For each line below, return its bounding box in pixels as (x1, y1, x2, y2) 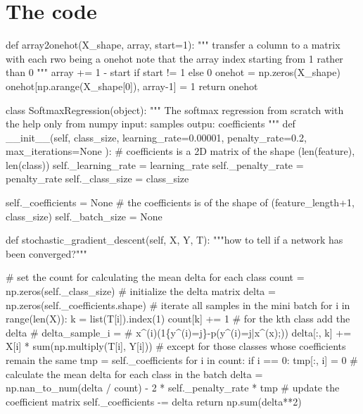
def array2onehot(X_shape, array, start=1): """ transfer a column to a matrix (6, 37, 340, 52)
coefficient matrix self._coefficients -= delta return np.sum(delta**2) (6, 394, 302, 408)
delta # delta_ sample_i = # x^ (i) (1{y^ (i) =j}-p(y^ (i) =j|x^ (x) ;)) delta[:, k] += (6, 325, 352, 339)
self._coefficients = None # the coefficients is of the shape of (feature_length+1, (6, 195, 355, 210)
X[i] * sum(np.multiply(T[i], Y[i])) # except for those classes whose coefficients (6, 339, 346, 353)
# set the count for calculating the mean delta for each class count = (6, 270, 305, 284)
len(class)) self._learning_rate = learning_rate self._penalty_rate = (6, 157, 304, 172)
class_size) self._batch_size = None (6, 208, 163, 223)
